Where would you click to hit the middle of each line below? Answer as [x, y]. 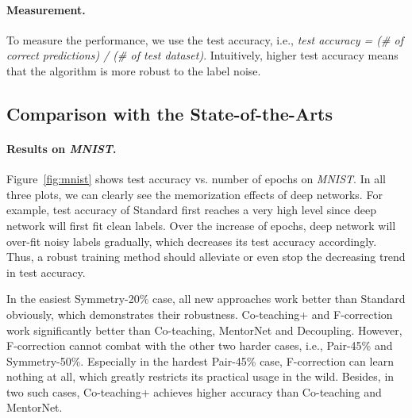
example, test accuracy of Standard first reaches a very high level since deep [191, 210]
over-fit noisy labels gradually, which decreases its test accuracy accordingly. [192, 241]
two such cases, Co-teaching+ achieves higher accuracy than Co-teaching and [194, 391]
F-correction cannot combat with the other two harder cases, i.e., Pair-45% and [200, 345]
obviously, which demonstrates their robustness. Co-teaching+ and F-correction [200, 314]
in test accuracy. [46, 272]
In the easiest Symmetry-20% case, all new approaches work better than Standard [206, 299]
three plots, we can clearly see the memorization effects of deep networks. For [194, 194]
